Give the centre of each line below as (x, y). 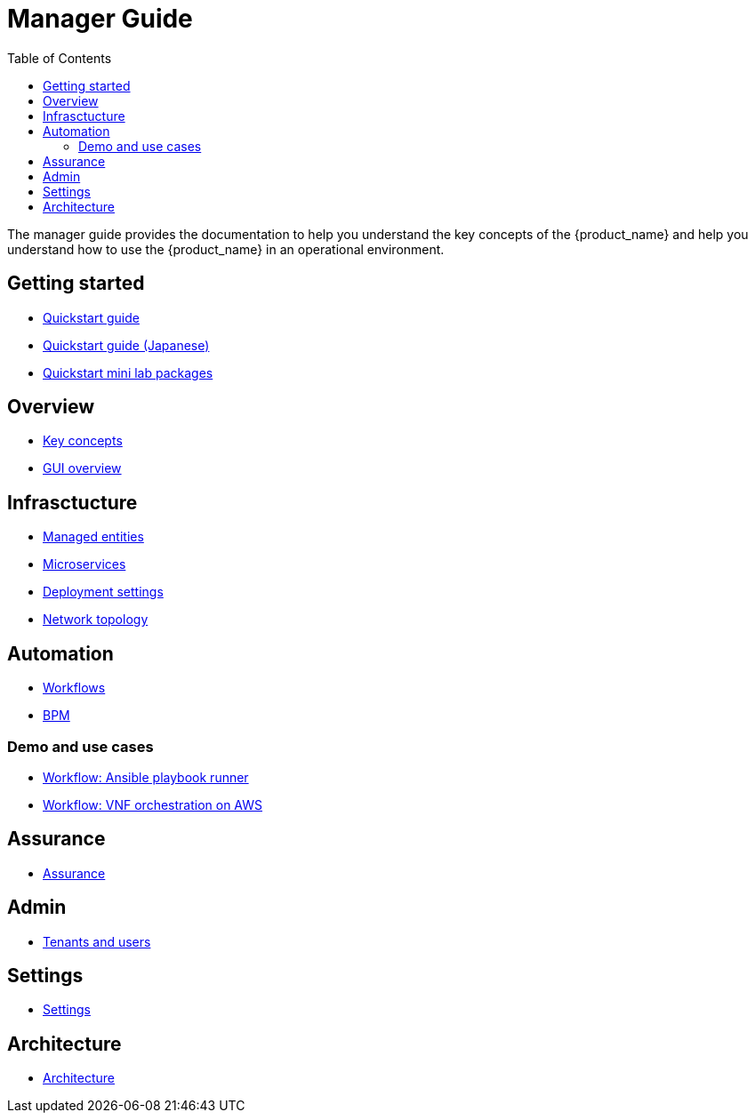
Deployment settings (103, 592)
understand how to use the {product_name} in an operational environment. (226, 249)
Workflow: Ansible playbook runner (146, 777)
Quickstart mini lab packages (128, 372)
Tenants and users (97, 941)
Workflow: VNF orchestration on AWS (153, 804)
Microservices (84, 564)
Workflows (74, 688)
